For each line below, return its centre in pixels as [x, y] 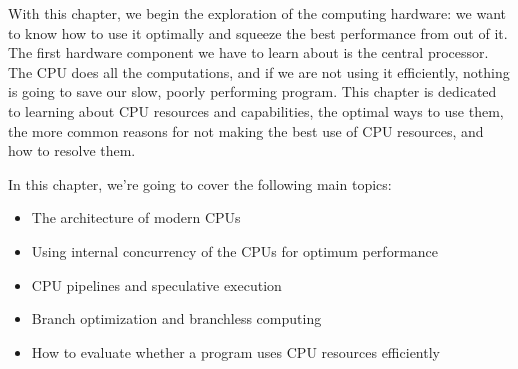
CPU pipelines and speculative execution [156, 284]
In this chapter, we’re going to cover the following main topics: [200, 183]
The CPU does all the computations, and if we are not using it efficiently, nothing [259, 71]
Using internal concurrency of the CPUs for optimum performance [235, 250]
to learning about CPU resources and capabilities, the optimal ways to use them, [256, 110]
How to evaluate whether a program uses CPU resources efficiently [235, 351]
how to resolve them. [72, 150]
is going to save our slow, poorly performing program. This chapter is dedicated [252, 91]
